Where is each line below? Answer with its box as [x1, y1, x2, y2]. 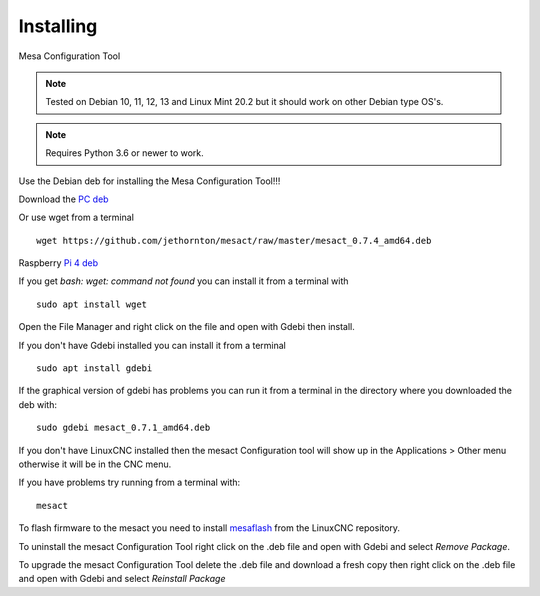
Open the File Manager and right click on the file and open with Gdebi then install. [18, 321, 355, 333]
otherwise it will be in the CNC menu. [18, 458, 172, 470]
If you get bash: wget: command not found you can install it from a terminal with [18, 275, 349, 287]
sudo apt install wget [36, 298, 148, 310]
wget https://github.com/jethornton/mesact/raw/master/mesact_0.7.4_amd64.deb [36, 235, 432, 246]
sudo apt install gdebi [36, 363, 153, 374]
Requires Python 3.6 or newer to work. [45, 147, 204, 159]
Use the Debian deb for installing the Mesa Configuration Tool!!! [18, 175, 281, 187]
